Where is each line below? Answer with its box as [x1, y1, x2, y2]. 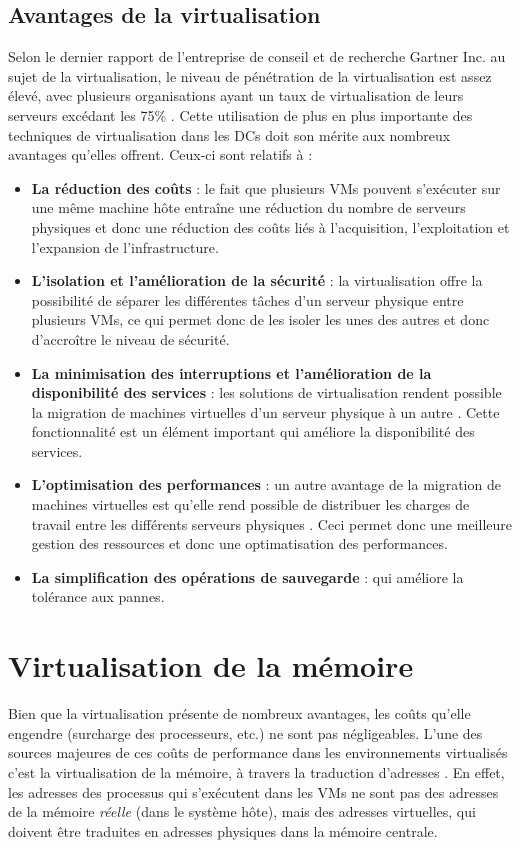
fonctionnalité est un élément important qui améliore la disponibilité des [31, 421, 475, 442]
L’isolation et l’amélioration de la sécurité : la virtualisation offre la [31, 270, 483, 291]
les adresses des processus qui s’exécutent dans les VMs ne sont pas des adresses [8, 781, 499, 802]
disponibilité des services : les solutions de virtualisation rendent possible [31, 382, 502, 403]
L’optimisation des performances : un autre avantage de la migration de [31, 474, 501, 495]
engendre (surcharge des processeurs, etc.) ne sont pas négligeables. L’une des [8, 722, 483, 743]
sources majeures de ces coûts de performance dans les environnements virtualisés [8, 742, 508, 763]
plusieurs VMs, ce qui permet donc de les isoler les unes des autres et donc [31, 309, 490, 330]
